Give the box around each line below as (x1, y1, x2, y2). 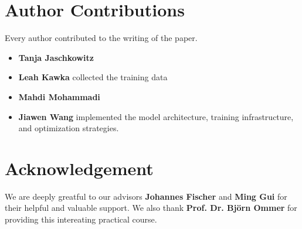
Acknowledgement (5, 156, 154, 180)
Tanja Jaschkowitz (18, 51, 94, 63)
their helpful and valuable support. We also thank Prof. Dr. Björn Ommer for (5, 201, 297, 214)
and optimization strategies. (18, 122, 119, 134)
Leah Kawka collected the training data (18, 71, 168, 83)
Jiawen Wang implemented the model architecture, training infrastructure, (18, 110, 294, 122)
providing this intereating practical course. (5, 213, 157, 225)
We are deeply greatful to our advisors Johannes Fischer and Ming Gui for (5, 190, 287, 202)
